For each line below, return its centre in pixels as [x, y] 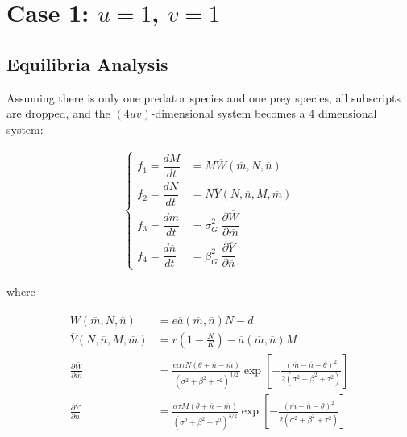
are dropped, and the [58, 113]
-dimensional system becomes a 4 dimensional [264, 113]
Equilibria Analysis [87, 63]
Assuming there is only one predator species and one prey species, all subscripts [203, 97]
